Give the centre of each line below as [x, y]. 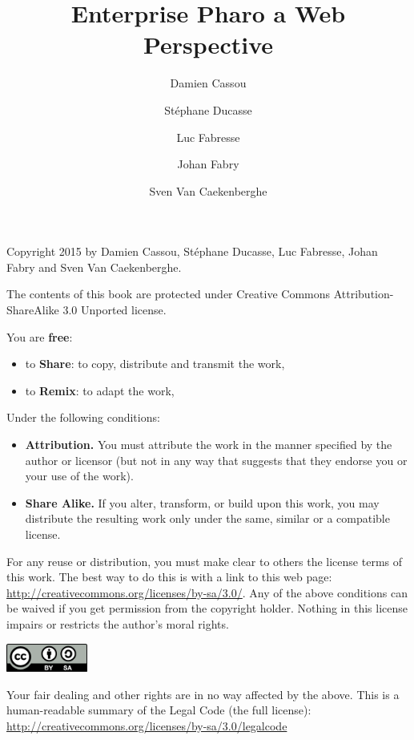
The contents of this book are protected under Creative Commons [169, 294]
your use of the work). [79, 476]
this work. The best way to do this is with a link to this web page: [169, 577]
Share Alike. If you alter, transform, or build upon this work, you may [202, 502]
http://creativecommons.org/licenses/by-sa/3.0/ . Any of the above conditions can [207, 592]
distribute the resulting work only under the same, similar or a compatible [207, 518]
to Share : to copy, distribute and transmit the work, [155, 364]
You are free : [40, 336]
